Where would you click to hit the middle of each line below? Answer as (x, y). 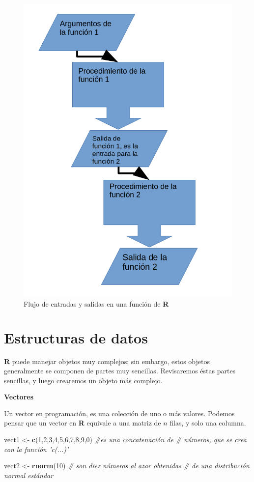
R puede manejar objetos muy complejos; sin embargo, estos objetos (107, 361)
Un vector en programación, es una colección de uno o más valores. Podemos (119, 413)
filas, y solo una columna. (208, 423)
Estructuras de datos (76, 337)
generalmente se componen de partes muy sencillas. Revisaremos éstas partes (120, 371)
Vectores (19, 397)
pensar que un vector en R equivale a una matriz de (83, 423)
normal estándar (29, 475)
